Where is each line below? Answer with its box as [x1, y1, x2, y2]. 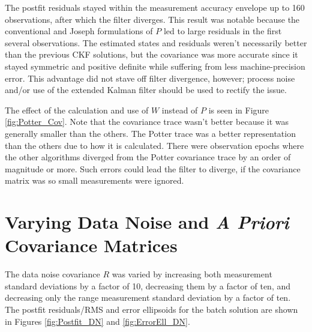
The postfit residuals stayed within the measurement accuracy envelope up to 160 [5, 1, 305, 13]
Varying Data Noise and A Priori [5, 210, 289, 235]
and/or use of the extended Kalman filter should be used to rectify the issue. [5, 83, 287, 96]
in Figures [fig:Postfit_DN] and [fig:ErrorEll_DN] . [5, 315, 190, 327]
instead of [161, 103, 198, 116]
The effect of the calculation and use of [5, 103, 149, 116]
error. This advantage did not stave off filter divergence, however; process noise [5, 71, 295, 84]
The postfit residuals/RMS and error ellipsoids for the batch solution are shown [5, 303, 298, 315]
